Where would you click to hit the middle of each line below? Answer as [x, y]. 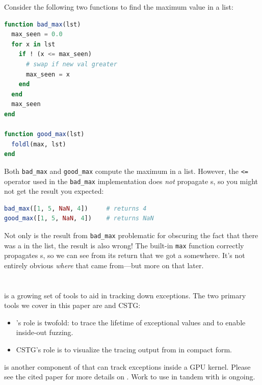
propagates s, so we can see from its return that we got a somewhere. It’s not [125, 255]
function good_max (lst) [44, 134]
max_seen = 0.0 [37, 34]
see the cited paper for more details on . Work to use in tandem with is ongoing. [130, 377]
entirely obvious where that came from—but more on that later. [104, 265]
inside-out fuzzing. [45, 332]
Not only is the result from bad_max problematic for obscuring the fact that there [131, 235]
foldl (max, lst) [39, 144]
